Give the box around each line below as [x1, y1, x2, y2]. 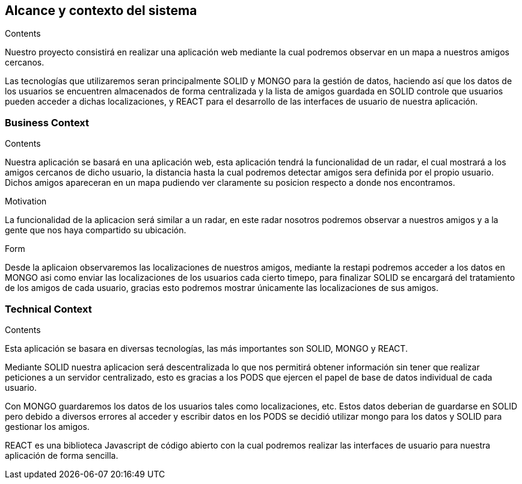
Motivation [5, 196, 47, 207]
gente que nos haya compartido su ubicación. [5, 225, 186, 236]
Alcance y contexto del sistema [5, 3, 197, 18]
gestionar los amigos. [5, 421, 90, 432]
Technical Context [5, 302, 92, 315]
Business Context [5, 116, 90, 129]
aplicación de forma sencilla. [5, 450, 118, 461]
